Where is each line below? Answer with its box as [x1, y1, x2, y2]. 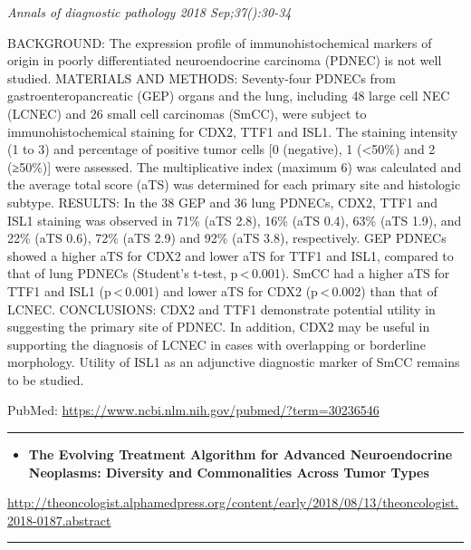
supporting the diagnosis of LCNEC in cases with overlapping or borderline [7, 334, 426, 353]
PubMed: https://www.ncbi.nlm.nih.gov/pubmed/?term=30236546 [7, 400, 380, 420]
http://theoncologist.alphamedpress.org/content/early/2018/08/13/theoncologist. [7, 493, 459, 512]
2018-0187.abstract [7, 510, 111, 529]
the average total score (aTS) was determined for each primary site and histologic [7, 175, 461, 194]
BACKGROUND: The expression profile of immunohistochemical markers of [7, 33, 432, 52]
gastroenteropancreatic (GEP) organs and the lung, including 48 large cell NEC [7, 86, 450, 105]
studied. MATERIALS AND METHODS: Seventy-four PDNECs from [7, 68, 397, 87]
